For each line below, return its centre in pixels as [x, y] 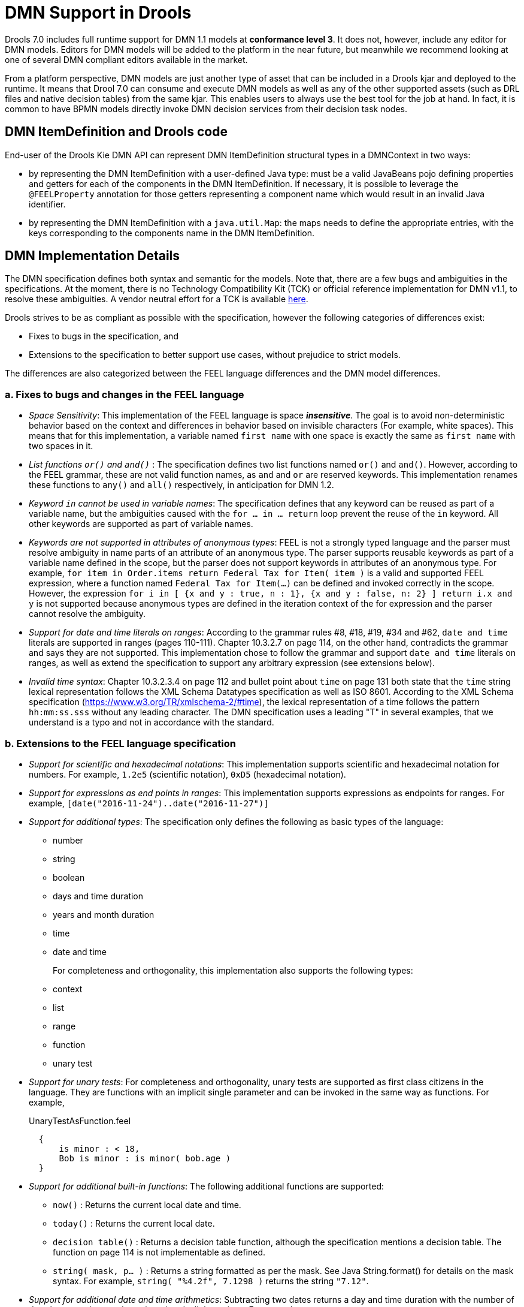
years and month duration [104, 914]
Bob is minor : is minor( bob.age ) [145, 1158]
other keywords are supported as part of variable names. [141, 524]
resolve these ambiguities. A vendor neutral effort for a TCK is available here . [157, 299]
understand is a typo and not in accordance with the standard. [152, 722]
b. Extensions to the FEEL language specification [120, 743]
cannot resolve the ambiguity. [87, 614]
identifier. [47, 204]
